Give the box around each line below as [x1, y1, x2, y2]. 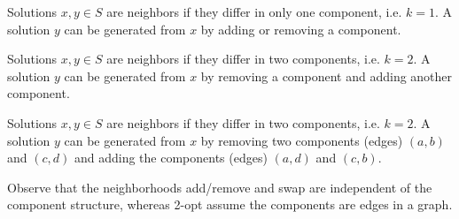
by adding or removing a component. [200, 19, 401, 38]
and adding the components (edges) [74, 148, 268, 167]
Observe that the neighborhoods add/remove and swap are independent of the [7, 177, 432, 196]
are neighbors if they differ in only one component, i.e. [106, 3, 402, 20]
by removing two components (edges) [200, 131, 403, 149]
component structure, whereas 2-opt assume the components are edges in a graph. [7, 195, 453, 214]
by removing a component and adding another [200, 66, 453, 85]
